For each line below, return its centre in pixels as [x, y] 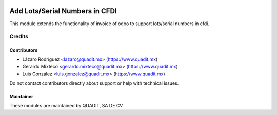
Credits [19, 37]
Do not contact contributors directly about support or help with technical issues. [94, 83]
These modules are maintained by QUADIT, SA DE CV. [67, 106]
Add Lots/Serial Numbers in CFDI [63, 11]
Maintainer [21, 96]
